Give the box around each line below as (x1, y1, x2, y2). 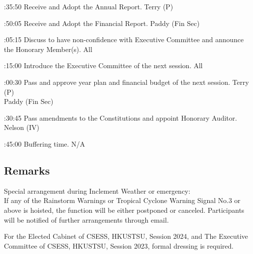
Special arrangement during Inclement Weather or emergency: (4, 185, 191, 196)
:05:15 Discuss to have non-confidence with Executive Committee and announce (4, 34, 244, 45)
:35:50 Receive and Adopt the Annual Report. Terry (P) (4, 1, 173, 11)
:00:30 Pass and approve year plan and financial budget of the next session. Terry (4, 76, 249, 87)
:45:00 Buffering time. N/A (4, 138, 85, 149)
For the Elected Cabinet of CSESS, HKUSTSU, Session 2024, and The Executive (4, 231, 248, 241)
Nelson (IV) (4, 122, 40, 132)
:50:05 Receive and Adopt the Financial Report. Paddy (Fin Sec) (4, 18, 200, 28)
